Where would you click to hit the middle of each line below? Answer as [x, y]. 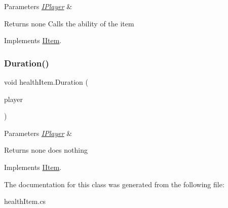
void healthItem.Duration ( [46, 82]
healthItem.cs [25, 201]
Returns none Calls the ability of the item [69, 23]
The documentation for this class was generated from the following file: [114, 184]
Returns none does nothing [46, 150]
